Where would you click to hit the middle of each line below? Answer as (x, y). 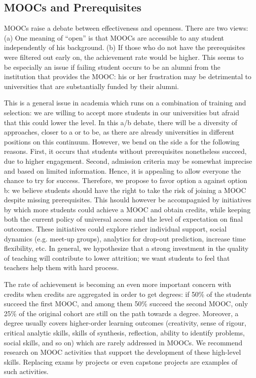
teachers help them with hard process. (61, 267)
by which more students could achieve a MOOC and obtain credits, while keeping (127, 209)
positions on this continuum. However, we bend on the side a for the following (122, 141)
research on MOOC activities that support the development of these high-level (123, 352)
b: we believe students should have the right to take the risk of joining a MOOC (125, 190)
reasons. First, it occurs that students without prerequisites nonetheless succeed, (125, 151)
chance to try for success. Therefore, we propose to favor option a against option (126, 180)
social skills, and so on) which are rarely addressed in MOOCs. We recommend (123, 342)
